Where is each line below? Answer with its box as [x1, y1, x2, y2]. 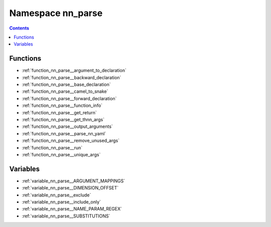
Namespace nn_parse [9, 8, 103, 19]
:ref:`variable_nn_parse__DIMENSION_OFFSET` [22, 185, 119, 191]
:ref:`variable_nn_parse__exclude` [22, 192, 91, 198]
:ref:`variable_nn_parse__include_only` [22, 199, 101, 205]
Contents [9, 25, 30, 31]
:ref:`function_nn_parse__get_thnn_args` [22, 116, 105, 122]
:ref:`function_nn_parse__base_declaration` [22, 82, 111, 88]
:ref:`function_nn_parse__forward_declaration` [22, 95, 117, 101]
